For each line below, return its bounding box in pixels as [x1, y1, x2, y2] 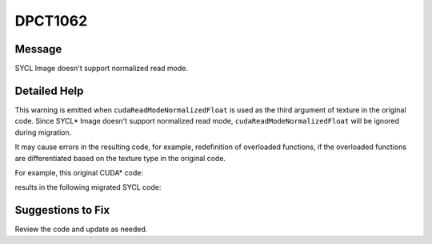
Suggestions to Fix [14, 203, 110, 217]
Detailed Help [14, 84, 84, 97]
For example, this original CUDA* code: [14, 167, 144, 177]
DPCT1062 [14, 12, 88, 30]
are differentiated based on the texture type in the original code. [14, 153, 226, 163]
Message [14, 42, 62, 56]
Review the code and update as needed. [14, 224, 148, 234]
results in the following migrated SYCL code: [14, 183, 162, 192]
